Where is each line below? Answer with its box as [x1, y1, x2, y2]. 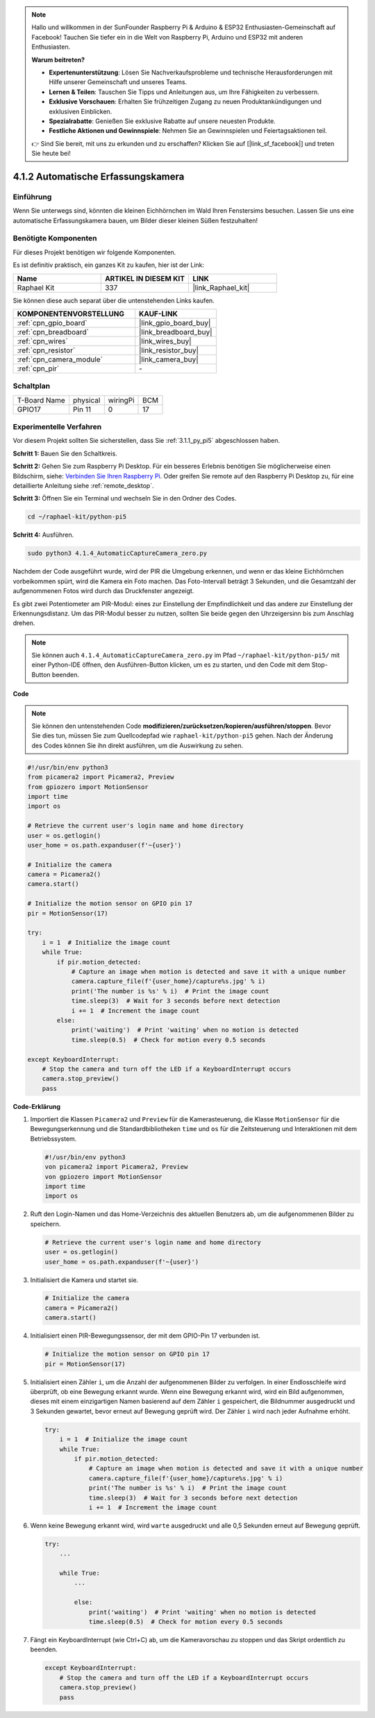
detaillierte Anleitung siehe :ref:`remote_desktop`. [12, 482, 154, 489]
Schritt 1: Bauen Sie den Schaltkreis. [12, 449, 117, 457]
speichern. [30, 1219, 61, 1228]
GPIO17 [17, 404, 41, 414]
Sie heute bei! [31, 149, 71, 158]
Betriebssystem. [30, 1134, 77, 1143]
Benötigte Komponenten [12, 234, 97, 243]
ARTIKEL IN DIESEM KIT [104, 273, 185, 283]
